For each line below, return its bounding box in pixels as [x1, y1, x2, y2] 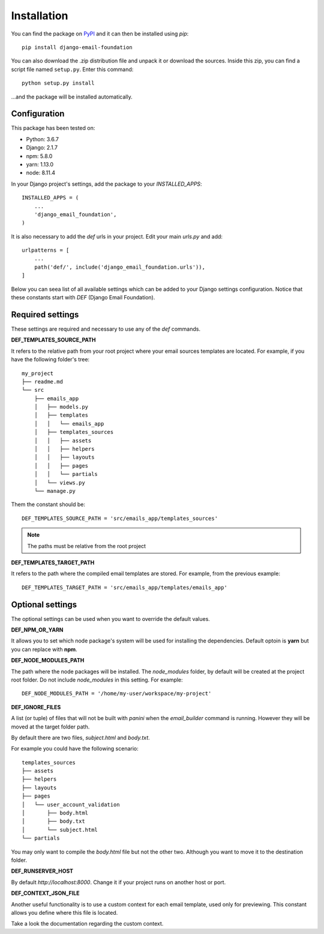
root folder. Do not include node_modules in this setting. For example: [11, 676, 183, 683]
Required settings [11, 310, 79, 320]
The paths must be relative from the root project [27, 542, 146, 549]
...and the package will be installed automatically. [11, 93, 133, 100]
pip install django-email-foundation [22, 44, 133, 50]
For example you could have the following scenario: [11, 745, 139, 752]
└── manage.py [34, 487, 76, 494]
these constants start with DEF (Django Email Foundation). [11, 294, 155, 301]
